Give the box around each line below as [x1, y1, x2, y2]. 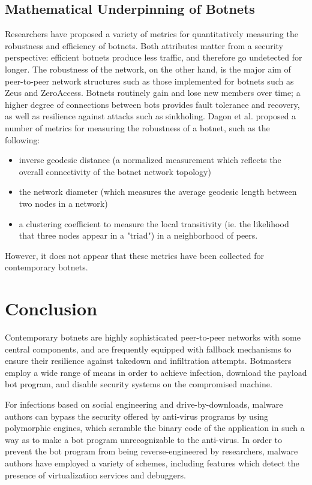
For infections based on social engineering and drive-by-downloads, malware [5, 397, 283, 410]
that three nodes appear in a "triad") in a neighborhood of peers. [19, 229, 258, 242]
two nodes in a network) [19, 197, 108, 209]
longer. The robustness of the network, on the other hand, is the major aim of [5, 62, 291, 75]
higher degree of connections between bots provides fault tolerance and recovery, [5, 98, 300, 110]
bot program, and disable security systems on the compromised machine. [5, 378, 272, 390]
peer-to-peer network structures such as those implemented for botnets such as [5, 74, 294, 87]
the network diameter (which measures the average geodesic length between [19, 185, 297, 198]
